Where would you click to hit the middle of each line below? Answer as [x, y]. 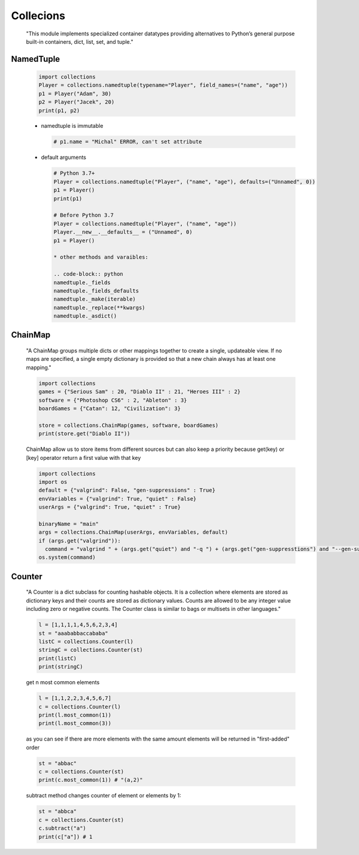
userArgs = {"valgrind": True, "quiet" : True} [109, 507]
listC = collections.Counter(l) [86, 642]
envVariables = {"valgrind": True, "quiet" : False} [118, 499]
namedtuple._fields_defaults [96, 290]
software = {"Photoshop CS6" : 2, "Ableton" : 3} [113, 400]
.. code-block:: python [89, 274]
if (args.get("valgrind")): [80, 541]
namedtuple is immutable [72, 126]
